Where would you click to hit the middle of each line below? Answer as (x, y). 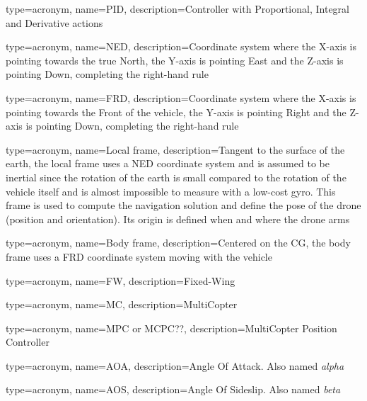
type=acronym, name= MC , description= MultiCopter (122, 304)
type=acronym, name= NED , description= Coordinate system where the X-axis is (181, 46)
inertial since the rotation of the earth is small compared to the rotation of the (176, 177)
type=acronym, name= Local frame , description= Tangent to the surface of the (175, 149)
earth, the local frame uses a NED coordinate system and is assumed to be (168, 163)
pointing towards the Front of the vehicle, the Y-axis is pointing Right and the (176, 112)
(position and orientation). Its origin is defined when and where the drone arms (178, 219)
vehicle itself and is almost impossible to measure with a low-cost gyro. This (171, 191)
